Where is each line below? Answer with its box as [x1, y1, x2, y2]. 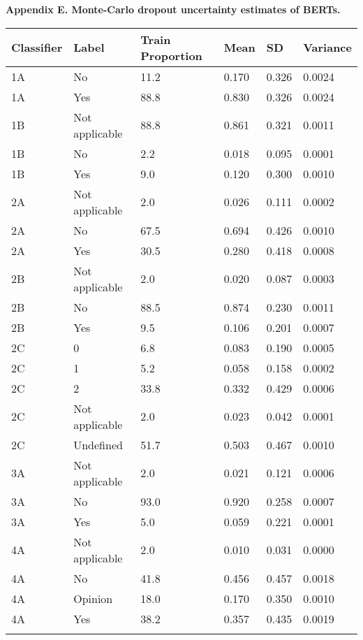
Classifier [11, 39, 63, 56]
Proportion [140, 47, 202, 64]
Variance [303, 39, 352, 56]
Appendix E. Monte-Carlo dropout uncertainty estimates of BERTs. [6, 2, 341, 16]
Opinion [73, 590, 113, 606]
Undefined [73, 436, 123, 453]
